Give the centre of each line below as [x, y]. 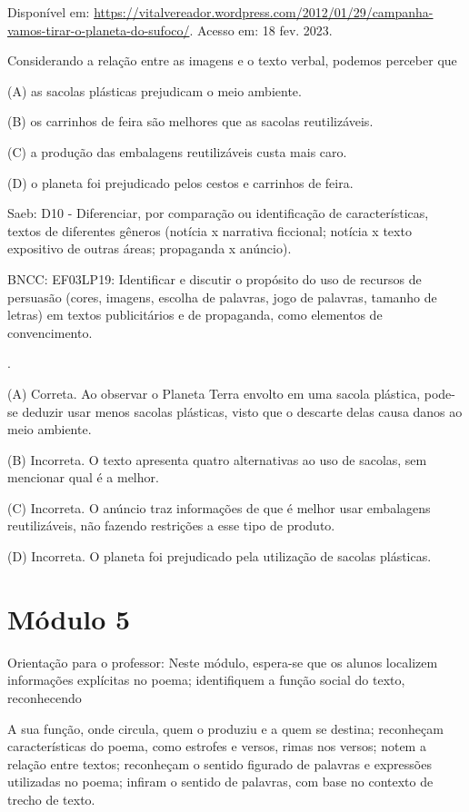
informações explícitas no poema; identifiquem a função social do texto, [206, 680]
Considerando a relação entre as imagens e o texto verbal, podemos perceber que [232, 60]
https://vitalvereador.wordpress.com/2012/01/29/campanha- [264, 12]
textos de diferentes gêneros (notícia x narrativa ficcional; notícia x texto [210, 230]
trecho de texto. [51, 799]
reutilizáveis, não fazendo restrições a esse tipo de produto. [171, 525]
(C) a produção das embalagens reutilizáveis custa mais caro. [177, 151]
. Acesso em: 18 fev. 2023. [261, 30]
